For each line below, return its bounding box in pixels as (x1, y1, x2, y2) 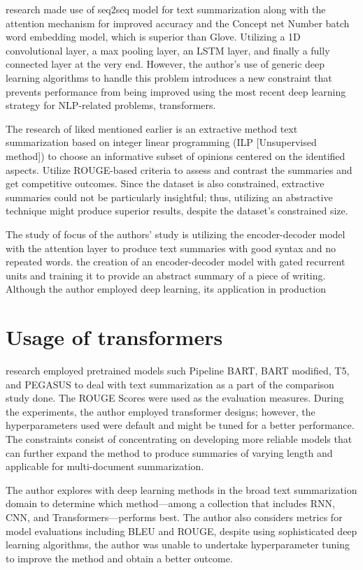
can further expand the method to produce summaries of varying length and (6, 445, 333, 460)
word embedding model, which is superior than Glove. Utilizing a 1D (6, 29, 301, 44)
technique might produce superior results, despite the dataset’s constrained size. (6, 203, 348, 218)
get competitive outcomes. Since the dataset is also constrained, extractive (6, 176, 325, 191)
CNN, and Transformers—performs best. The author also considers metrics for (6, 509, 343, 524)
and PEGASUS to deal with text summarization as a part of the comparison (6, 377, 334, 391)
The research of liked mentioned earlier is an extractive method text (6, 121, 298, 136)
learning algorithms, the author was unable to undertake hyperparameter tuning (6, 537, 350, 552)
